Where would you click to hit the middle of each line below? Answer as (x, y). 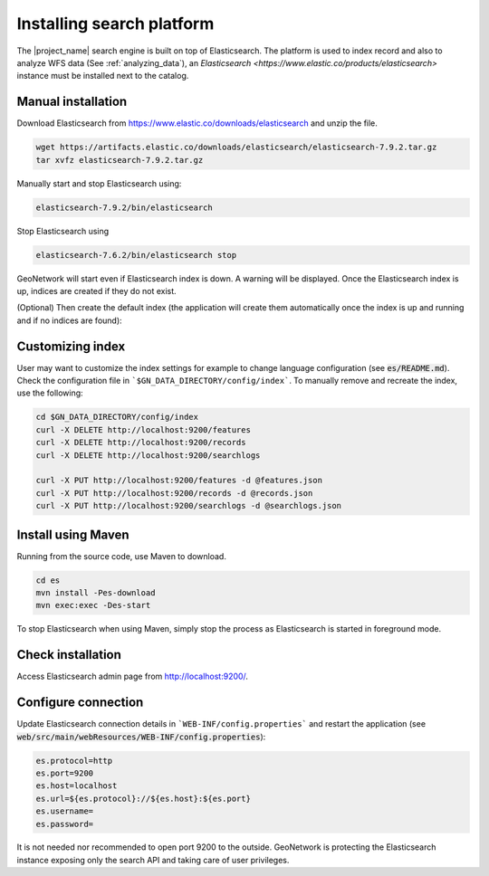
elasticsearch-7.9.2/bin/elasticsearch (124, 207)
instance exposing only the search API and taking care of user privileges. (153, 860)
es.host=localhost (77, 786)
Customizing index (71, 346)
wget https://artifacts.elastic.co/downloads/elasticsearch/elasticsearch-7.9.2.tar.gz (236, 148)
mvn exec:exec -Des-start (93, 605)
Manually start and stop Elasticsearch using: (99, 183)
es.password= (65, 824)
